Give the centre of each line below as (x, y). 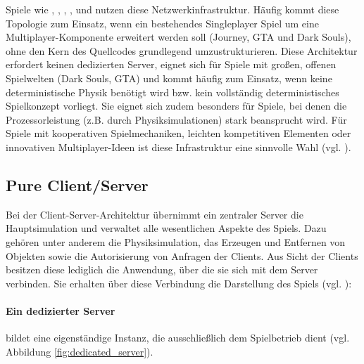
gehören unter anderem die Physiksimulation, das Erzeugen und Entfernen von (176, 241)
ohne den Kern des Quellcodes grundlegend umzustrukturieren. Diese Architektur (182, 50)
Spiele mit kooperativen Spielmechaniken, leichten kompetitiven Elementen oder (178, 133)
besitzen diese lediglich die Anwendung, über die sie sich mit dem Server (162, 269)
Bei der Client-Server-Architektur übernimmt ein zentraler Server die (155, 214)
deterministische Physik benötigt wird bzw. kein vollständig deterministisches (172, 92)
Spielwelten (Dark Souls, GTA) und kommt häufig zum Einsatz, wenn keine (169, 78)
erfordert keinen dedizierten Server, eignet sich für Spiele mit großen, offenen (171, 64)
